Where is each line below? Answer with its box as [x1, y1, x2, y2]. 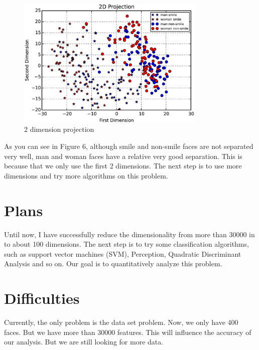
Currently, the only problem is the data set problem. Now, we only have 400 [4, 317, 238, 327]
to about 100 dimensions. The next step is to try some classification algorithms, [4, 239, 249, 249]
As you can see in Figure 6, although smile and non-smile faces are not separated [4, 141, 253, 151]
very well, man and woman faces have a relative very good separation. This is [4, 150, 242, 161]
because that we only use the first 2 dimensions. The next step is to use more [4, 160, 242, 171]
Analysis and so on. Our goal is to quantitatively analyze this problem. [4, 258, 222, 269]
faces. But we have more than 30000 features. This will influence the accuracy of [4, 326, 251, 337]
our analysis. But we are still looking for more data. [4, 336, 164, 347]
